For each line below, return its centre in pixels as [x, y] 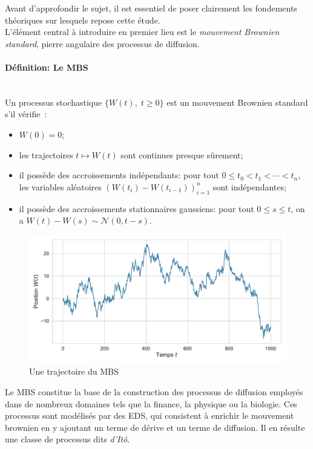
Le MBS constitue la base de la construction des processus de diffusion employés [154, 391]
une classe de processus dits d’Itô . [68, 439]
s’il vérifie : [26, 114]
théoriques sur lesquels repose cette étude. [83, 20]
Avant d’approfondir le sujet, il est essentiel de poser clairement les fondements [151, 8]
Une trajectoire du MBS [74, 371]
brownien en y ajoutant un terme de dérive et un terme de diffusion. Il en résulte [155, 427]
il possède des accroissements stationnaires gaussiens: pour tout [137, 208]
